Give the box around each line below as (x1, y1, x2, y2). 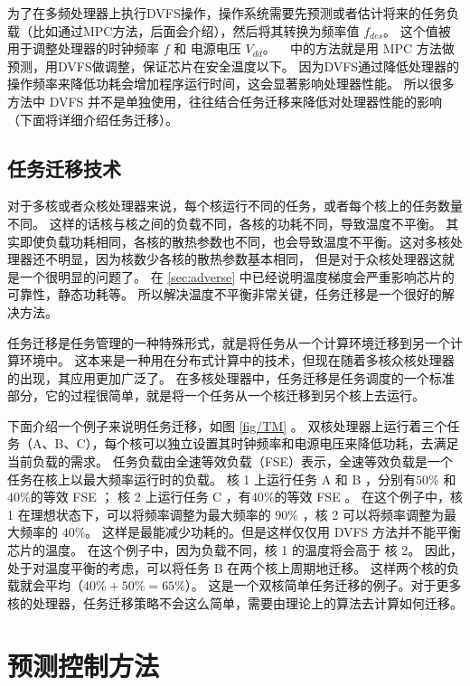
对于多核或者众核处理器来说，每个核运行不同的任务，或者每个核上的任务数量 (7, 196, 463, 215)
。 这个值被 (383, 21, 451, 40)
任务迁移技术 (7, 154, 121, 182)
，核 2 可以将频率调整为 (302, 504, 444, 523)
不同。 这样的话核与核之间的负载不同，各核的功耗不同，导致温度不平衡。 (7, 213, 442, 232)
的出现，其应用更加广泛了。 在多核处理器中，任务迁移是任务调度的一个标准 (7, 368, 455, 387)
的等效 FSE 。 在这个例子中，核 (274, 487, 463, 506)
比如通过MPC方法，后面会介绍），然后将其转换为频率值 (32, 21, 360, 40)
